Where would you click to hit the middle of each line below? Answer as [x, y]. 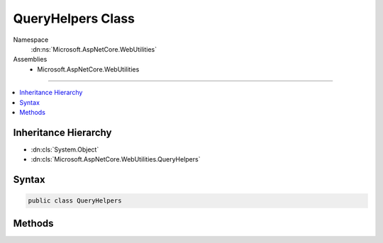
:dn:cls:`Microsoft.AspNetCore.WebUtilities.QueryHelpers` [116, 159]
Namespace [31, 40]
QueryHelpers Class [74, 18]
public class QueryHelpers [75, 201]
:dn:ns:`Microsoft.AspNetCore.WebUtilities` [94, 49]
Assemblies [30, 60]
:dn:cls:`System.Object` [65, 149]
